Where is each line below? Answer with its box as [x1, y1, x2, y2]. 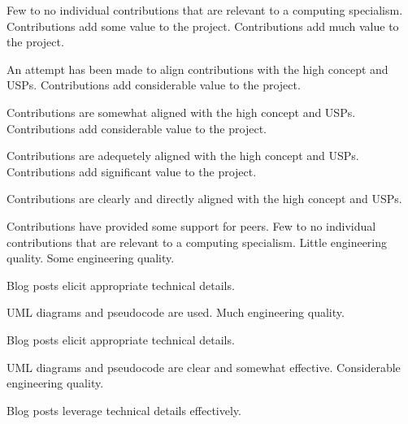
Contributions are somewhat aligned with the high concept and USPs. [7, 103, 356, 120]
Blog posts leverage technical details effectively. [7, 401, 241, 418]
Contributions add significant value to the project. [7, 162, 257, 180]
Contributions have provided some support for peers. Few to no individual [7, 217, 376, 234]
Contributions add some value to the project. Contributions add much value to [7, 17, 399, 34]
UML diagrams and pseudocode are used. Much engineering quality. [7, 304, 345, 321]
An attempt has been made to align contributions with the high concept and [7, 60, 388, 77]
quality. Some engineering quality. [7, 249, 175, 266]
